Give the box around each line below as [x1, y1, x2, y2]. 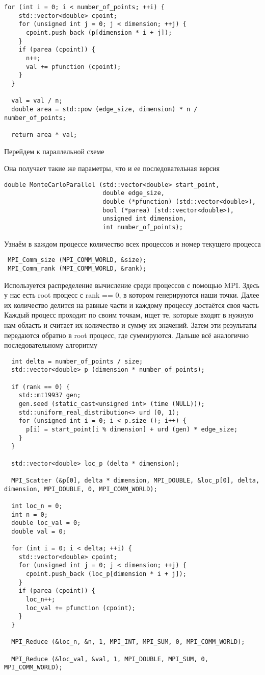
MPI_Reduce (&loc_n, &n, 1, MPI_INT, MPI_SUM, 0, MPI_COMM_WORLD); [11, 638, 245, 646]
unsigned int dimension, [102, 215, 187, 223]
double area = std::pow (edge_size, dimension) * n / [11, 105, 198, 113]
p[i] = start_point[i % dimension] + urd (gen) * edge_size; [25, 425, 238, 433]
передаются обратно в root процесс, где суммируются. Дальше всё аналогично [4, 329, 249, 340]
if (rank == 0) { [11, 383, 70, 391]
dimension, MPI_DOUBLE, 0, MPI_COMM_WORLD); [4, 485, 157, 493]
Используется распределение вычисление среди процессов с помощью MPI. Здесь [4, 279, 259, 290]
